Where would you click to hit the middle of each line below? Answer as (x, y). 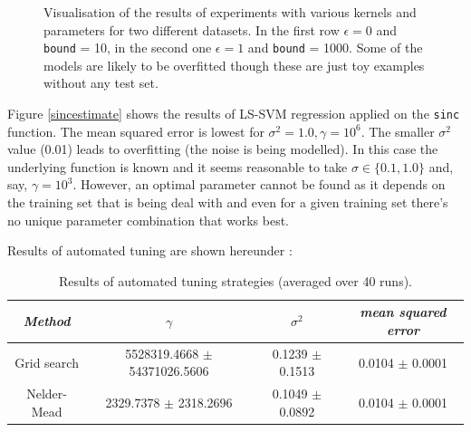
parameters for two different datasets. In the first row (192, 29)
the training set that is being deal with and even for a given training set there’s (228, 202)
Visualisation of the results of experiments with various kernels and (230, 12)
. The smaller (398, 131)
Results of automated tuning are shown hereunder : (150, 250)
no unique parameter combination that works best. (149, 220)
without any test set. (101, 83)
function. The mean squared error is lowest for (136, 131)
